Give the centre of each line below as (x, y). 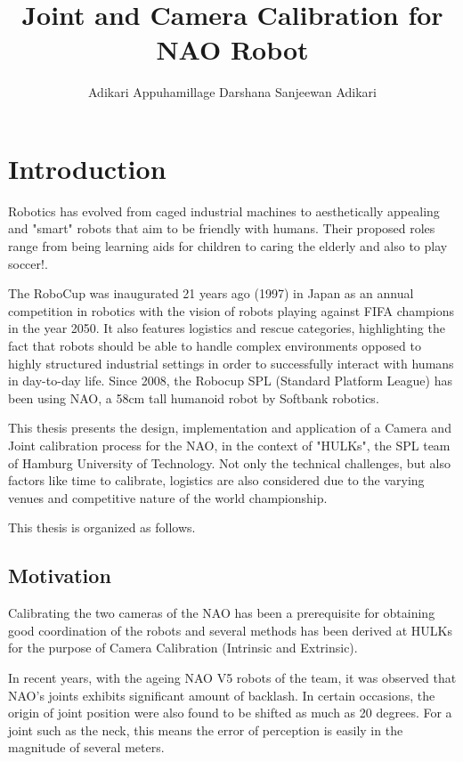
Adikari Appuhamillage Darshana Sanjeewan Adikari (232, 92)
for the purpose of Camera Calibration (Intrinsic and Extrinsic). (183, 648)
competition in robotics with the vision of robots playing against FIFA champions (231, 310)
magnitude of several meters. (86, 747)
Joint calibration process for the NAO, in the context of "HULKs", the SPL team (229, 445)
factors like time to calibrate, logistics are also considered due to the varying (216, 480)
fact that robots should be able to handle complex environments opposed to (215, 345)
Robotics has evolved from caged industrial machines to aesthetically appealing (224, 211)
